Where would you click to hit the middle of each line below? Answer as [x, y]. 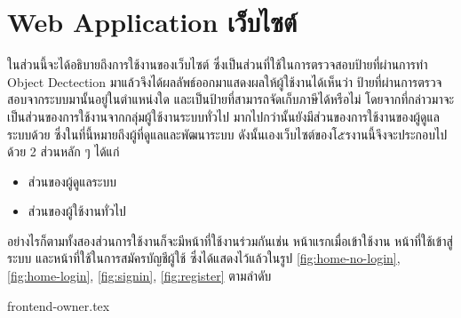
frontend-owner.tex [59, 305]
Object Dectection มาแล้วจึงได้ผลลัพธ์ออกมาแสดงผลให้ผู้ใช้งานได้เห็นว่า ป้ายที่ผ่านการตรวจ [225, 81]
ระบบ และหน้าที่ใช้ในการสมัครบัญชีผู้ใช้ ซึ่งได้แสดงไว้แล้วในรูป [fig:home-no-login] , [204, 258]
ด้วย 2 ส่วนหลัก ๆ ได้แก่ [64, 151]
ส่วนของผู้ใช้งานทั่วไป [77, 211]
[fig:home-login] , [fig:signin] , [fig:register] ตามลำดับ [139, 276]
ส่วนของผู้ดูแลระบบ [72, 181]
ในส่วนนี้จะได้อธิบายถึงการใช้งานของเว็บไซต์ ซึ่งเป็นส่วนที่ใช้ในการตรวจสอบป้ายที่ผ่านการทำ [218, 64]
